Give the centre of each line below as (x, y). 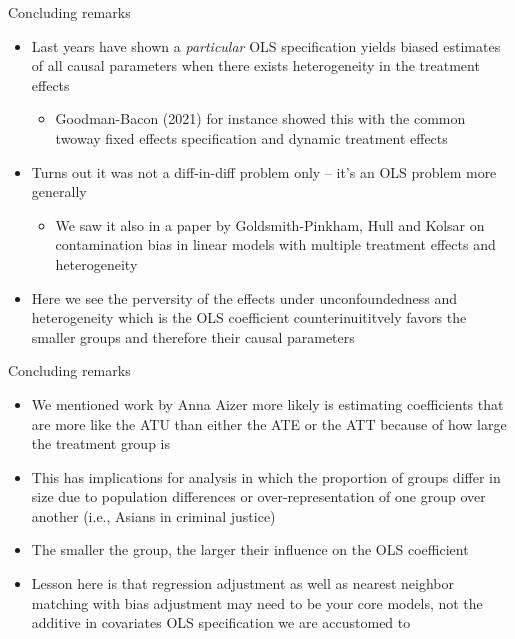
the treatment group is (101, 443)
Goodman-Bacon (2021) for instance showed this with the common (260, 118)
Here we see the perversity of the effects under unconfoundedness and (244, 297)
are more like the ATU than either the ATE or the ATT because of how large (269, 423)
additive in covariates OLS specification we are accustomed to (221, 622)
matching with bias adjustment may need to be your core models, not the (257, 602)
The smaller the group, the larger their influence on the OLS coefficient (250, 549)
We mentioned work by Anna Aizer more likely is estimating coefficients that (267, 403)
